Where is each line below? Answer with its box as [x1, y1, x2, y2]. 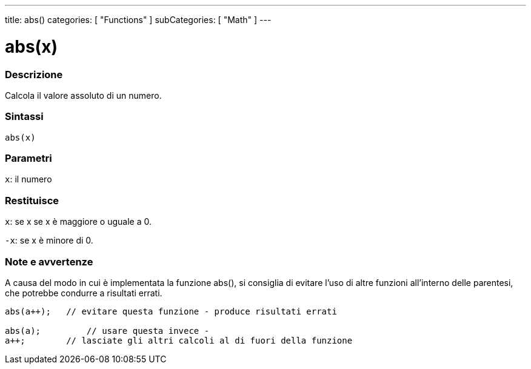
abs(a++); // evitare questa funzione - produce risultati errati [5, 306, 337, 316]
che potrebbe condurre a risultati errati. [5, 287, 162, 298]
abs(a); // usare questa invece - [5, 325, 210, 336]
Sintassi [5, 110, 44, 123]
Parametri [5, 152, 52, 164]
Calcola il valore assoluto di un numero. [5, 90, 162, 101]
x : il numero [5, 174, 52, 185]
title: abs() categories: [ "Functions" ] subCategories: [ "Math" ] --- [5, 15, 272, 25]
